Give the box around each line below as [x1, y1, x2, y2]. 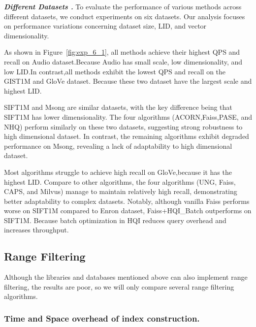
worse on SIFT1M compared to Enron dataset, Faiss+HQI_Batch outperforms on [4, 205, 252, 216]
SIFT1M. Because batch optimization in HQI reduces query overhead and [4, 215, 226, 225]
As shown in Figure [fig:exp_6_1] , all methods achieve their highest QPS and [4, 47, 240, 57]
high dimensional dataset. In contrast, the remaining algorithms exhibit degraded [4, 131, 249, 141]
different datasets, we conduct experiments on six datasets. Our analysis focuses [4, 11, 245, 21]
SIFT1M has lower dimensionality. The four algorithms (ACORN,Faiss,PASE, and [4, 111, 252, 122]
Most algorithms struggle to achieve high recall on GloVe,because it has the [4, 166, 232, 177]
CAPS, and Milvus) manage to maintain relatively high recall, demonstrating [4, 186, 237, 196]
